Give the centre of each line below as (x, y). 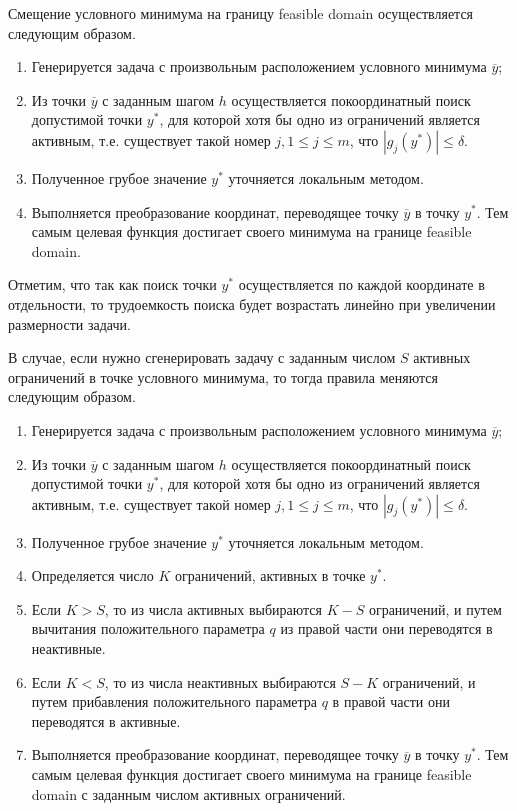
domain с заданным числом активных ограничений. (188, 793)
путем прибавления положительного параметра (174, 701)
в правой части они (391, 701)
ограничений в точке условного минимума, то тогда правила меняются (223, 376)
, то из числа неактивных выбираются (220, 681)
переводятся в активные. (106, 720)
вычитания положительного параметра (148, 628)
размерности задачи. (69, 323)
